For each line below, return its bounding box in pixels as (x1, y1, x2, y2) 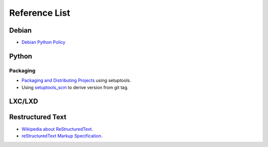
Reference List (9, 7, 70, 18)
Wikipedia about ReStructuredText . (21, 126, 93, 132)
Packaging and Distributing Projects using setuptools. (21, 77, 132, 83)
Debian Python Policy (21, 39, 66, 45)
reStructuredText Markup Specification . (21, 133, 103, 139)
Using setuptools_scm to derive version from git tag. (21, 84, 129, 90)
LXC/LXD (9, 97, 38, 106)
